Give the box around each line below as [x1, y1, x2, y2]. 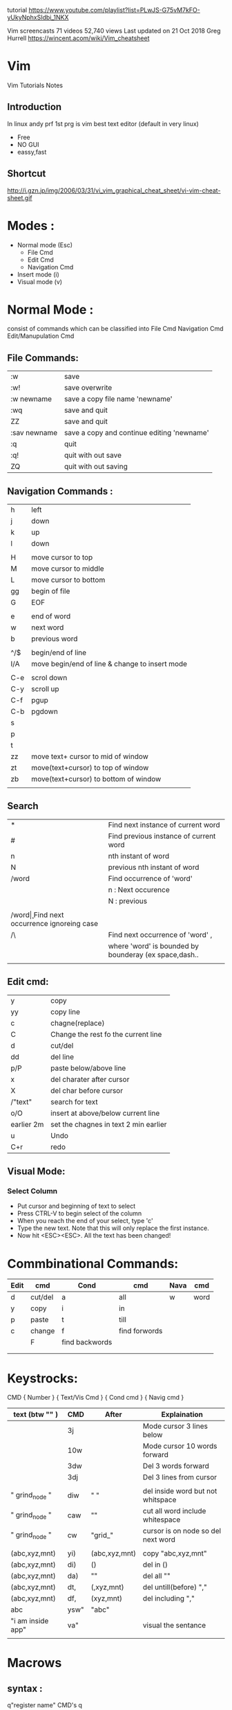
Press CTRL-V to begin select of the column [17, 1209, 142, 1218]
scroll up [30, 684, 60, 694]
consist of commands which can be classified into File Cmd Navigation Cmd [7, 325, 224, 333]
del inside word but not [142, 1486, 217, 1496]
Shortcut [7, 168, 46, 179]
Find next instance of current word [108, 820, 220, 830]
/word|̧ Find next [10, 910, 64, 920]
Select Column [7, 1186, 57, 1195]
